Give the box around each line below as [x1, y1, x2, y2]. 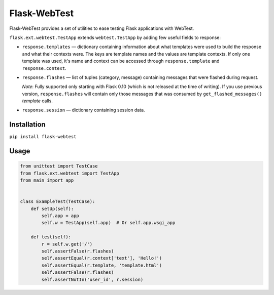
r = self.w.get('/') [41, 241, 93, 247]
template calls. [22, 98, 53, 104]
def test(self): [30, 234, 71, 240]
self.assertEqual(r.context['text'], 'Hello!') [41, 256, 162, 261]
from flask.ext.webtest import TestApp [20, 170, 119, 176]
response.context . [22, 65, 66, 71]
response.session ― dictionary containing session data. [22, 107, 145, 113]
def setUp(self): [30, 205, 74, 212]
